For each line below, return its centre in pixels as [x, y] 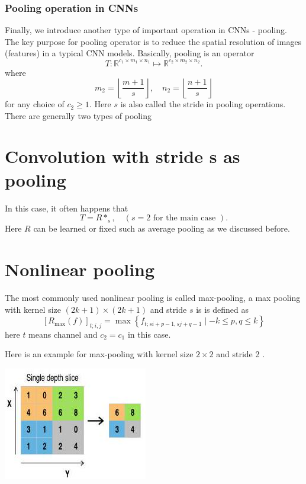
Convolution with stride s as [123, 156]
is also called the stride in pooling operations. [203, 104]
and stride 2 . [241, 354]
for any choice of [35, 104]
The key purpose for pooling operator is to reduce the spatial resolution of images [153, 41]
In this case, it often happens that [67, 208]
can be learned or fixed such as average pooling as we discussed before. [162, 228]
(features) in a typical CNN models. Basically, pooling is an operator [130, 53]
